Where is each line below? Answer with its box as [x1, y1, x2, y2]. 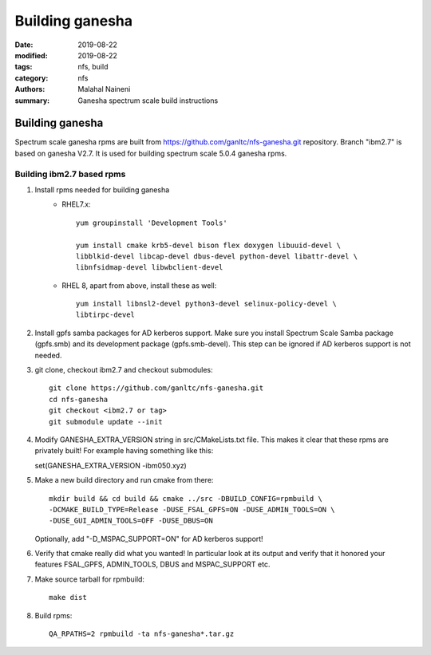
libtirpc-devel [76, 310, 136, 319]
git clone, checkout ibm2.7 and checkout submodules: [34, 365, 213, 375]
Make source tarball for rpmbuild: [34, 574, 145, 584]
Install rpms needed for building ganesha [34, 184, 170, 195]
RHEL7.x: [61, 199, 91, 209]
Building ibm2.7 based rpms [14, 168, 126, 180]
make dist [49, 593, 87, 602]
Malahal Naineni [77, 85, 131, 94]
